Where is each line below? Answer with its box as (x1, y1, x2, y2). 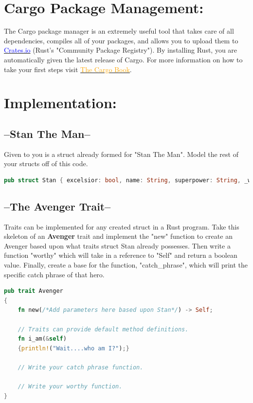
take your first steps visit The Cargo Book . (4, 64, 132, 74)
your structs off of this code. (4, 158, 88, 169)
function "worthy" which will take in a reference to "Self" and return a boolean (4, 250, 237, 260)
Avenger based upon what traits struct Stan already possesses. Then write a (4, 240, 231, 250)
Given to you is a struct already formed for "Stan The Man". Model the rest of (4, 149, 238, 159)
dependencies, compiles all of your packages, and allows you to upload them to (4, 35, 238, 45)
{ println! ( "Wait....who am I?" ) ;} (18, 345, 129, 352)
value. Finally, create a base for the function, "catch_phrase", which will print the (4, 260, 248, 270)
